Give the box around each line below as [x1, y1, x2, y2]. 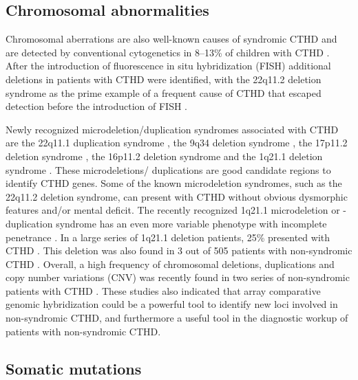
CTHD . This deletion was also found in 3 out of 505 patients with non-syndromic [6, 243, 352, 258]
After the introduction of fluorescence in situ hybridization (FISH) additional [6, 58, 331, 73]
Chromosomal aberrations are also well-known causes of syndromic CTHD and [6, 32, 337, 46]
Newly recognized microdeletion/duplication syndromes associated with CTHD [6, 122, 339, 136]
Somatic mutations [6, 357, 142, 379]
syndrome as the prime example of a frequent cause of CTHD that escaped [6, 85, 322, 100]
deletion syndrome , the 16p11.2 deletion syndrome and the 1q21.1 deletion [6, 148, 323, 163]
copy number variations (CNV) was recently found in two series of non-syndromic [6, 270, 350, 284]
